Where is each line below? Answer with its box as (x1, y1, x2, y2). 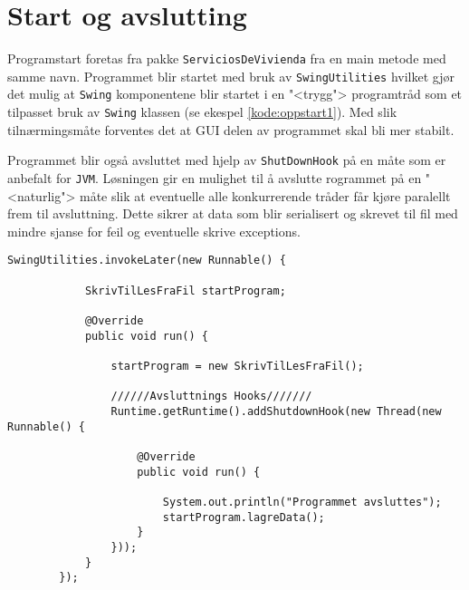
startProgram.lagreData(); (162, 510, 325, 524)
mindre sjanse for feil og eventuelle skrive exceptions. (7, 221, 301, 240)
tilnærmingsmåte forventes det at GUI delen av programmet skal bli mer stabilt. (7, 120, 455, 139)
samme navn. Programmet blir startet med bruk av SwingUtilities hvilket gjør (7, 66, 455, 85)
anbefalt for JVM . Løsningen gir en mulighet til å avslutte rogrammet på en (7, 169, 422, 187)
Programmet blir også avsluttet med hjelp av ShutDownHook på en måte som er (7, 150, 446, 169)
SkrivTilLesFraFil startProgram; (84, 284, 286, 297)
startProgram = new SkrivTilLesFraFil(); (110, 360, 364, 373)
